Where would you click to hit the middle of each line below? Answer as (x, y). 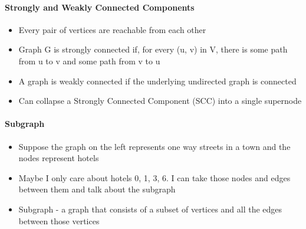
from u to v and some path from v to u (89, 60)
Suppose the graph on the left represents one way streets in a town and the (154, 146)
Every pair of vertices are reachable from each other (112, 29)
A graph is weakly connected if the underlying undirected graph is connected (157, 81)
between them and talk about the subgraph (97, 189)
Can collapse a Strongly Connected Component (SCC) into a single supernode (160, 101)
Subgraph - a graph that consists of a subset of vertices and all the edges (150, 209)
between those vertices (59, 220)
